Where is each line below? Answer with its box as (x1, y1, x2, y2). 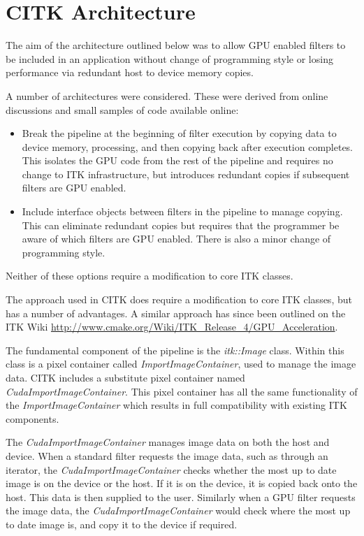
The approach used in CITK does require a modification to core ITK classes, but (6, 292, 352, 307)
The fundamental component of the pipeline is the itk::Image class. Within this (6, 342, 344, 357)
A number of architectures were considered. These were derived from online (6, 88, 328, 103)
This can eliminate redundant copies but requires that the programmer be (22, 217, 340, 232)
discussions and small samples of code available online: (6, 102, 239, 117)
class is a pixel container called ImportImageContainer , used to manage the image (6, 356, 356, 371)
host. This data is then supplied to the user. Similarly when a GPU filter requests (6, 489, 356, 504)
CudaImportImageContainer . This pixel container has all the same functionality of (6, 384, 358, 398)
